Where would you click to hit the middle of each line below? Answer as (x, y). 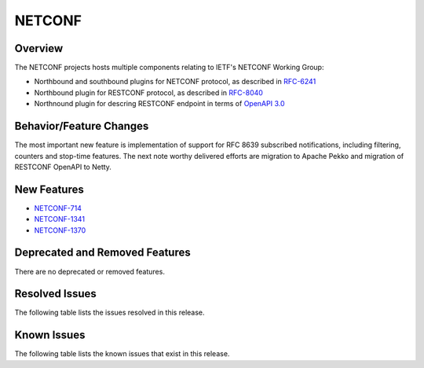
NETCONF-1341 (60, 219)
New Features (49, 189)
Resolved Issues (56, 294)
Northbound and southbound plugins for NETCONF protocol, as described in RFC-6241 (175, 82)
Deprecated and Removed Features (103, 253)
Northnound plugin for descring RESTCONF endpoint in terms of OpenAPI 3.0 (159, 104)
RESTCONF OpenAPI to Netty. (63, 167)
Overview (39, 48)
